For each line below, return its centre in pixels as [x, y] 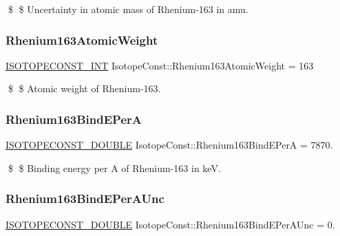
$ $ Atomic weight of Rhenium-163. [84, 88]
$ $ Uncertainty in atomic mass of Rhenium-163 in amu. [128, 9]
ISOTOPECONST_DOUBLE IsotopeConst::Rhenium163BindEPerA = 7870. [169, 145]
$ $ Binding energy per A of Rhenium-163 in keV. [114, 168]
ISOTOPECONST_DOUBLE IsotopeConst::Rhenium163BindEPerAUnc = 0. [170, 224]
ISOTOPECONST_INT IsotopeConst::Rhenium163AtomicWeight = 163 [160, 65]
